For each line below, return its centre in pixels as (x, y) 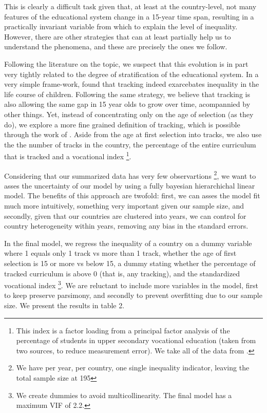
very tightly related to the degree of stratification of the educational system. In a (131, 74)
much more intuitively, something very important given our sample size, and (124, 205)
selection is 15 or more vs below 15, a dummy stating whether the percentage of (130, 263)
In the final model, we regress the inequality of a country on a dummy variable (128, 243)
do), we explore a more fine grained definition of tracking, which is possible (122, 124)
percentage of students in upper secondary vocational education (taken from (136, 340)
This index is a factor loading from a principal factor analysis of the (123, 330)
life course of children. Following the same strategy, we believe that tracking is (127, 94)
